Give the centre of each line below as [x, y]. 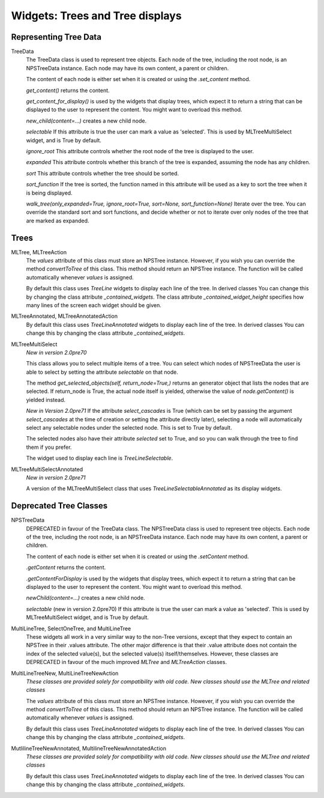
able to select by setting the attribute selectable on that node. [102, 372]
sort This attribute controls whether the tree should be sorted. [103, 173]
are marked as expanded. [58, 221]
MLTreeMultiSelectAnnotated [47, 469]
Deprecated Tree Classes [59, 506]
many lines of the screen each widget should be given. [94, 305]
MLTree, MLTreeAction [39, 252]
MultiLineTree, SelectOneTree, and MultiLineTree [71, 629]
